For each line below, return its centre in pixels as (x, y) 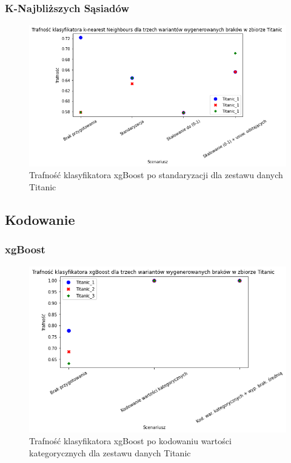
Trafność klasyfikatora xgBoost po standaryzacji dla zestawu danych (156, 175)
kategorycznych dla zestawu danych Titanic (110, 452)
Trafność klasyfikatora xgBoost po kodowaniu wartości (130, 441)
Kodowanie (40, 220)
